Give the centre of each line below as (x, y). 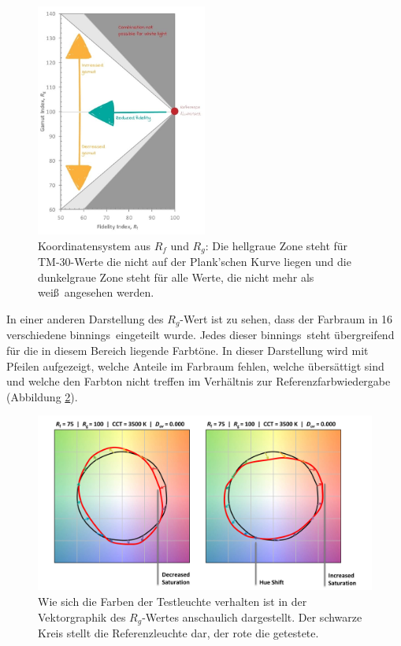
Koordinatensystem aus (94, 245)
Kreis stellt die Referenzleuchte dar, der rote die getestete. (178, 633)
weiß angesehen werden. (96, 292)
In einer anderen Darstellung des (85, 319)
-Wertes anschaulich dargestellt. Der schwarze (252, 616)
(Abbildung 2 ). (42, 396)
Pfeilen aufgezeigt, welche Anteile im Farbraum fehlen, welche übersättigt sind (195, 365)
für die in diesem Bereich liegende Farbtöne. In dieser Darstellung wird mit (188, 351)
